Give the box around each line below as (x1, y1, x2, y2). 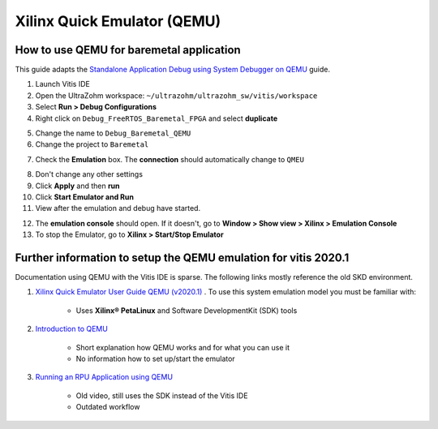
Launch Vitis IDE (35, 79, 91, 89)
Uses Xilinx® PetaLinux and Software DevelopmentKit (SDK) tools (75, 305, 298, 315)
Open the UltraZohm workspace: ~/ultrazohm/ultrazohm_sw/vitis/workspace (35, 90, 318, 101)
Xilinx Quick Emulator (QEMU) (15, 12, 221, 30)
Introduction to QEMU (35, 324, 109, 334)
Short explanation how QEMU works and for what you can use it (75, 342, 290, 352)
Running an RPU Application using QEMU (35, 372, 174, 382)
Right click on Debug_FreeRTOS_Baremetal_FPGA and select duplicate (35, 114, 278, 123)
